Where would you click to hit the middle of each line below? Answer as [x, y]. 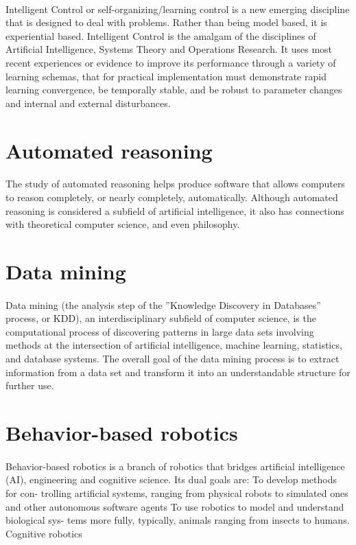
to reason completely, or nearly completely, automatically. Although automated [172, 197]
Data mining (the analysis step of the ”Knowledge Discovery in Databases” [163, 304]
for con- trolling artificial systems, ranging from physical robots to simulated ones [177, 492]
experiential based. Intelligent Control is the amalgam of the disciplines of [161, 35]
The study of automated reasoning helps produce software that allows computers [175, 184]
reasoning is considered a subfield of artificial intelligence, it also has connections [175, 210]
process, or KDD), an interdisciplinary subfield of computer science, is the [161, 318]
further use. [30, 385]
